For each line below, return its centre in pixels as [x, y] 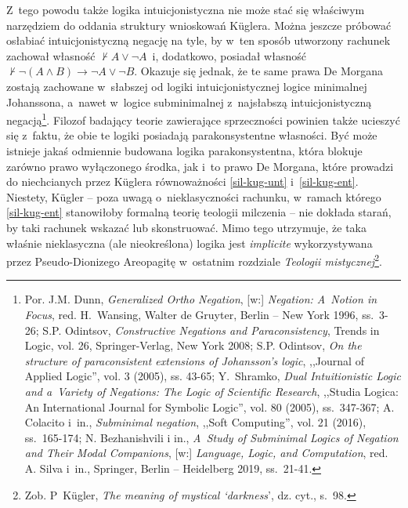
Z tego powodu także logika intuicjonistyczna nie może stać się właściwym [186, 9]
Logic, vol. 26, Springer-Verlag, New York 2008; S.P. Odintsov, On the [193, 345]
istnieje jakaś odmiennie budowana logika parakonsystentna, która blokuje [184, 151]
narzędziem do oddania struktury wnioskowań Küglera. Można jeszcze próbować [199, 25]
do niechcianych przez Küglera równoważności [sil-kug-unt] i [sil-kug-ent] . [182, 181]
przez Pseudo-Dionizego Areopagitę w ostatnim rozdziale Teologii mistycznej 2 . [194, 260]
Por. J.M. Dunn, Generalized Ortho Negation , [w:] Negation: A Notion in [201, 299]
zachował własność [51, 55]
